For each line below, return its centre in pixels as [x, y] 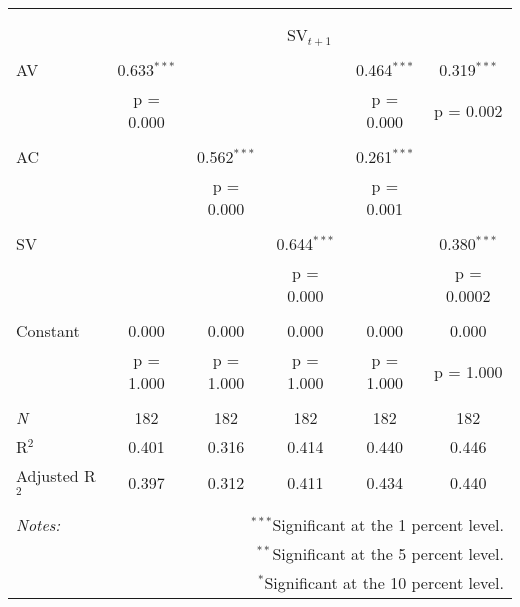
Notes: [38, 524]
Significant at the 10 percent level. [384, 582]
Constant [48, 330]
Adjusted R [56, 475]
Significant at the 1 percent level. [388, 524]
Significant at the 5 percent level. [388, 553]
